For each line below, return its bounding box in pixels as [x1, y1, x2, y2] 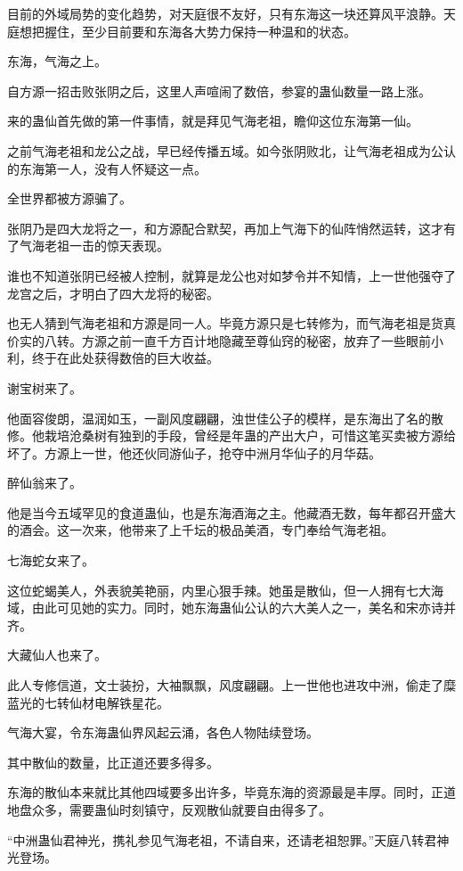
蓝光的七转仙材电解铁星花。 [7, 693, 169, 711]
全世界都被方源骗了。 [7, 189, 132, 208]
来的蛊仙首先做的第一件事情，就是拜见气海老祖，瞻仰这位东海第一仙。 [7, 111, 418, 130]
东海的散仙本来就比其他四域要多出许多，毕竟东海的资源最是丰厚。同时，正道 [7, 783, 456, 801]
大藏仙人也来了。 [7, 645, 107, 664]
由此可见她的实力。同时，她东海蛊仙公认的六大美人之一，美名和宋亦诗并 [31, 598, 456, 617]
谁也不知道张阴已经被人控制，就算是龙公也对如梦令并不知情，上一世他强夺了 [7, 266, 456, 284]
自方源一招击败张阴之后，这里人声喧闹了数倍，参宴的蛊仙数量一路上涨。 [7, 81, 431, 100]
